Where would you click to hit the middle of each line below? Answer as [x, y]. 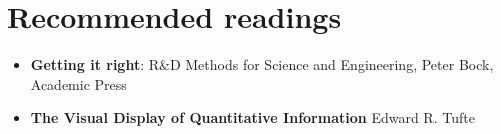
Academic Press [78, 83]
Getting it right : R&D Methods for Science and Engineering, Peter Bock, [262, 64]
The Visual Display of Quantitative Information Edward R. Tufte [252, 117]
